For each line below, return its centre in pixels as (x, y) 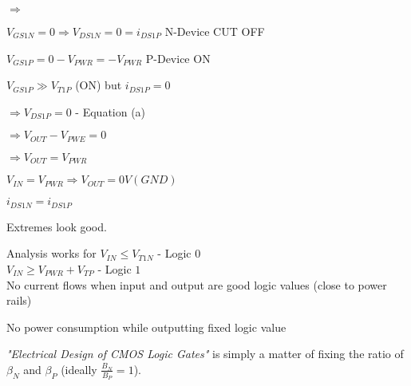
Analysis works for (51, 253)
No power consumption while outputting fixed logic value (146, 327)
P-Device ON (178, 58)
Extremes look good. (57, 226)
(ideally (79, 369)
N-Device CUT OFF (215, 31)
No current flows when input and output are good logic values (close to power (197, 284)
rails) (19, 300)
